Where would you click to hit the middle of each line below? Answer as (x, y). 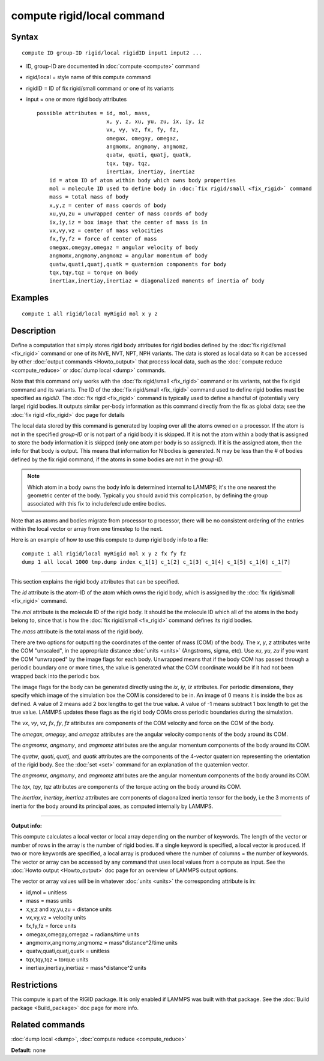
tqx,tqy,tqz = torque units (57, 959)
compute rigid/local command (88, 16)
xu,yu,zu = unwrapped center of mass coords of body (128, 214)
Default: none (28, 1050)
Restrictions (34, 985)
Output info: (26, 826)
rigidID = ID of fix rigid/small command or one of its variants (100, 88)
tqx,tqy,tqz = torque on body (93, 272)
